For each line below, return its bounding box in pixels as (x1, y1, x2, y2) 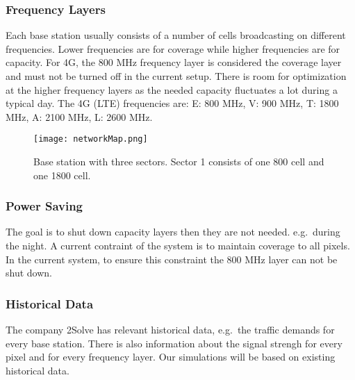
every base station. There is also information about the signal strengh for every (6, 336, 342, 350)
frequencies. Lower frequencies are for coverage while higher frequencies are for (6, 41, 340, 56)
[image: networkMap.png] (33, 134, 148, 144)
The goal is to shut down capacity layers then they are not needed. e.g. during (6, 224, 340, 239)
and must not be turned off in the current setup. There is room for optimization (6, 69, 347, 83)
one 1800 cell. (33, 167, 91, 182)
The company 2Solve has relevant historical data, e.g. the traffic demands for (6, 322, 335, 337)
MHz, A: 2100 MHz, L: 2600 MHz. (6, 109, 153, 124)
